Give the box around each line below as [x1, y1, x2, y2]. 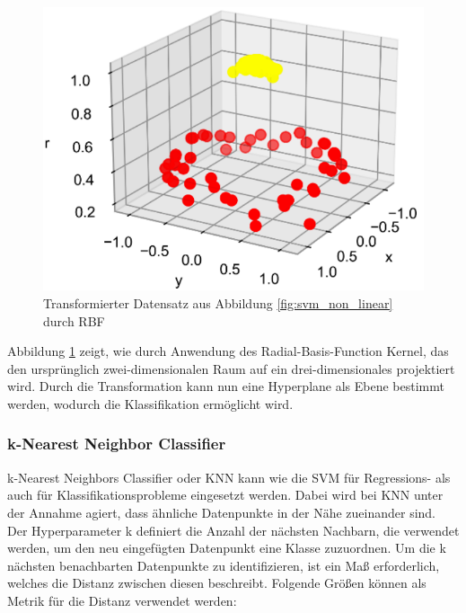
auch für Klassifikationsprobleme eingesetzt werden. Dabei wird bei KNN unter [7, 485, 444, 504]
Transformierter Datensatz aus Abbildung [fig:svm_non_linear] [43, 293, 393, 312]
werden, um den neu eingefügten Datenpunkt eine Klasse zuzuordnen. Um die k [7, 538, 446, 557]
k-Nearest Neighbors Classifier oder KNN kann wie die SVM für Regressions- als [7, 467, 451, 486]
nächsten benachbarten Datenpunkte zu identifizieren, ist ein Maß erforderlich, [7, 555, 440, 574]
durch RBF [43, 311, 105, 330]
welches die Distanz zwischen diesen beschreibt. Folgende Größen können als [7, 573, 426, 592]
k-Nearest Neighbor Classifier [7, 432, 226, 455]
